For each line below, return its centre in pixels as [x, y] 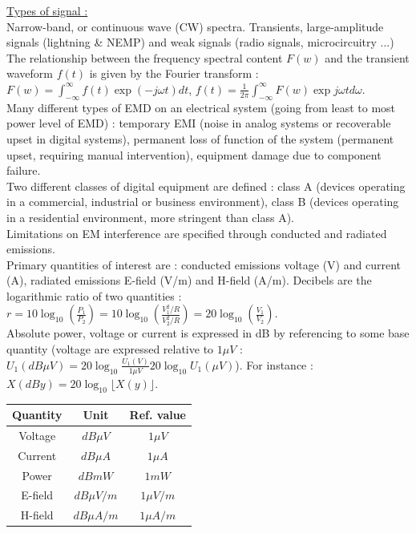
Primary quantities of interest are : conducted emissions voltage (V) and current [204, 264]
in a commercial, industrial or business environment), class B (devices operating [203, 202]
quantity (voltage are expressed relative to [110, 349]
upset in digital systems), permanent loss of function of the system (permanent [200, 138]
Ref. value [158, 415]
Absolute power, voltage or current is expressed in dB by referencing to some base [208, 333]
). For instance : [274, 364]
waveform [30, 73]
